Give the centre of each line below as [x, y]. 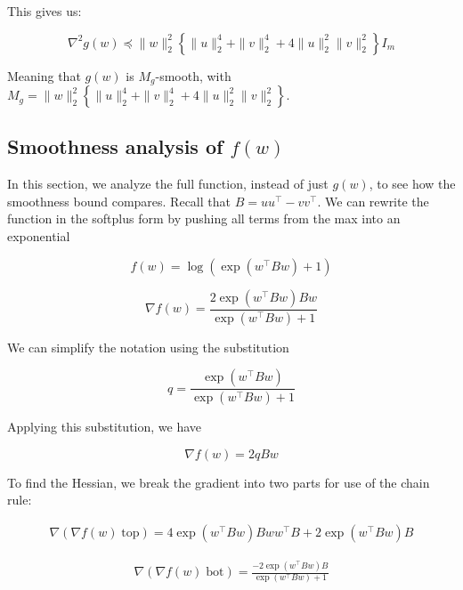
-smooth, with [193, 75]
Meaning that [44, 75]
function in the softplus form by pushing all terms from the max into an [204, 218]
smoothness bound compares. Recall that [119, 201]
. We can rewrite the [373, 201]
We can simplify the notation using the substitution [148, 347]
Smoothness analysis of [115, 146]
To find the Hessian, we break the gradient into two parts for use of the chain [219, 482]
